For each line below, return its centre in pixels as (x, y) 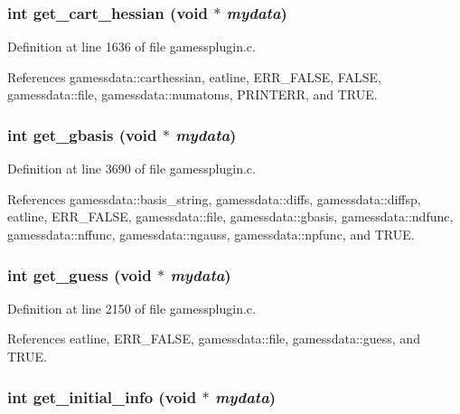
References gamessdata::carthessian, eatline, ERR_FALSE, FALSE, (194, 76)
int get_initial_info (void (102, 396)
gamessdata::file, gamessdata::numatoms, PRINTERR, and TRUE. (192, 94)
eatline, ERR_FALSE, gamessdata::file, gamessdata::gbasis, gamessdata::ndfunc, (230, 216)
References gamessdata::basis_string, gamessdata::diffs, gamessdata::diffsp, (214, 198)
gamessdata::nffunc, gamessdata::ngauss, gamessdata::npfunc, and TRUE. (211, 234)
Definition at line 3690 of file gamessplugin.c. (131, 169)
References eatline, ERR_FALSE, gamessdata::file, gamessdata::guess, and (214, 339)
